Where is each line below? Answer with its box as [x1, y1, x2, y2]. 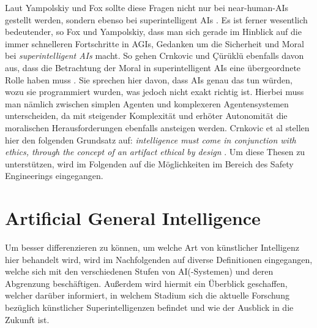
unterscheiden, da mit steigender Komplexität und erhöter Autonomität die [5, 109, 288, 122]
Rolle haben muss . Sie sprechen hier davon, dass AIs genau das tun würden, [5, 73, 293, 86]
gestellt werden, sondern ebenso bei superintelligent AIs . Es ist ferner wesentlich [5, 13, 308, 26]
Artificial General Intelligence [5, 205, 261, 231]
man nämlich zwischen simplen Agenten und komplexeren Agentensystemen [5, 97, 289, 110]
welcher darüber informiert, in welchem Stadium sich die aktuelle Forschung [5, 289, 289, 302]
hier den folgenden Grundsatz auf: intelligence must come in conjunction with [5, 133, 296, 146]
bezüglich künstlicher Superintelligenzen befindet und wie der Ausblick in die [5, 301, 294, 313]
